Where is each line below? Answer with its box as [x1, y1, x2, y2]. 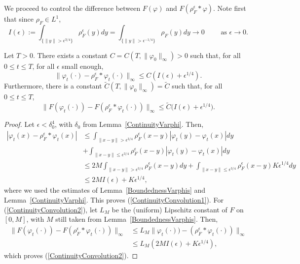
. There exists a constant [33, 50, 108, 60]
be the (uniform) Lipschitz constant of [112, 204, 227, 214]
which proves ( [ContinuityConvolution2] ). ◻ [4, 250, 138, 260]
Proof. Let [4, 119, 35, 129]
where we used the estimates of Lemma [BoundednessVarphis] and [4, 185, 206, 195]
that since [4, 14, 34, 24]
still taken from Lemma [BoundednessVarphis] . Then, [55, 214, 218, 224]
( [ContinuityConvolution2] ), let [4, 204, 98, 214]
